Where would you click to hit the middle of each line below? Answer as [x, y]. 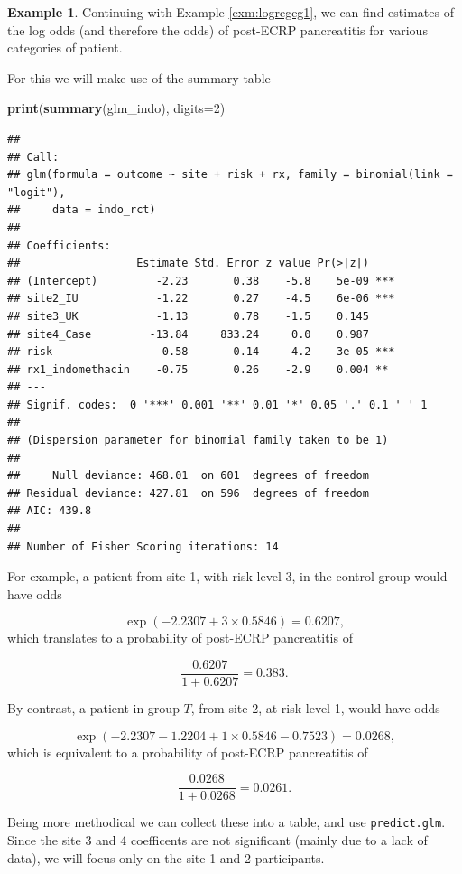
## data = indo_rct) [82, 210]
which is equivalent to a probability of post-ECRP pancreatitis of [188, 752]
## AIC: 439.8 [50, 511]
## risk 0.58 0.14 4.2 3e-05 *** [201, 352]
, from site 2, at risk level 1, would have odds [315, 708]
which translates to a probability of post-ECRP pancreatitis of [180, 638]
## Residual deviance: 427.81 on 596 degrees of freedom [188, 493]
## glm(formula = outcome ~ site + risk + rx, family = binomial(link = [230, 175]
